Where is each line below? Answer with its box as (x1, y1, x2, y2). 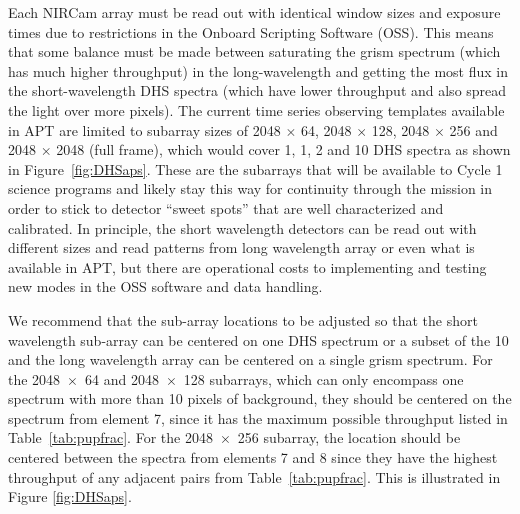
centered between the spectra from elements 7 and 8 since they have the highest (8, 447, 498, 468)
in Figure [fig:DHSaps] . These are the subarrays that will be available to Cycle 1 (8, 158, 503, 179)
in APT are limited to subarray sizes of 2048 (8, 119, 281, 140)
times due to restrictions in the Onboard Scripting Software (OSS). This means (8, 21, 494, 42)
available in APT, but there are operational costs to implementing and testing (8, 256, 487, 277)
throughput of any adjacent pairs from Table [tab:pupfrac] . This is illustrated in (8, 466, 501, 487)
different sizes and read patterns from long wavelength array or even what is (8, 237, 475, 258)
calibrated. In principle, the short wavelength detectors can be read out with (8, 217, 477, 238)
